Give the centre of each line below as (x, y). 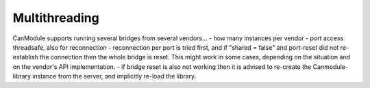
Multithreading (56, 18)
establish (26, 57)
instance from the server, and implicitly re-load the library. (114, 76)
